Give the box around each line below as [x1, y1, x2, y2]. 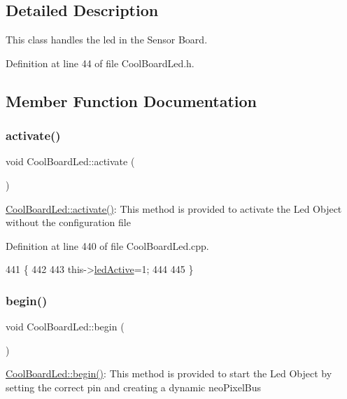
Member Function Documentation [6, 90, 257, 111]
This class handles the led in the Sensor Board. [6, 32, 208, 47]
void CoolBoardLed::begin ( [6, 319, 125, 334]
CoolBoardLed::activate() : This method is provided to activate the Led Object [6, 201, 342, 216]
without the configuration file [6, 215, 131, 230]
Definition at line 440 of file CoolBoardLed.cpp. [6, 238, 209, 253]
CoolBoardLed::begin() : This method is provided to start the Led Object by [6, 366, 332, 381]
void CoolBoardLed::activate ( [6, 154, 135, 169]
